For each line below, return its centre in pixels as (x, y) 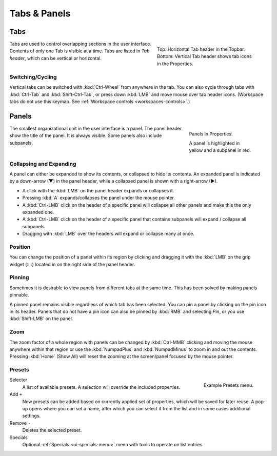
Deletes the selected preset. (52, 430)
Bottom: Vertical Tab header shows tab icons (204, 56)
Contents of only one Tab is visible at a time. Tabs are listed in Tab (80, 51)
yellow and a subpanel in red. (220, 150)
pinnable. (19, 295)
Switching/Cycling (33, 77)
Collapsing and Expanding (43, 164)
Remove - (20, 423)
